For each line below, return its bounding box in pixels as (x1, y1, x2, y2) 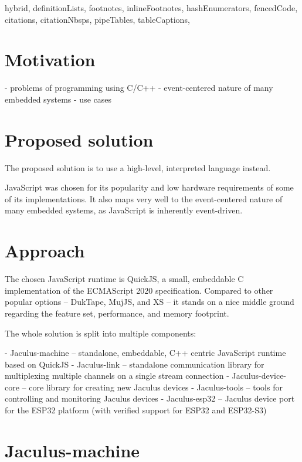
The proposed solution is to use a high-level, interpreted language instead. (5, 161, 271, 174)
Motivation (5, 47, 96, 72)
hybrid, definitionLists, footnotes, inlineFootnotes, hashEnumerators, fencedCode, (5, 2, 298, 13)
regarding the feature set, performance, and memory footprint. (5, 307, 229, 319)
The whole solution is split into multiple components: (5, 327, 196, 339)
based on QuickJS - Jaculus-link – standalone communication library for (5, 358, 264, 370)
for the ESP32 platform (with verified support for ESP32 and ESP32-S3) (5, 404, 267, 416)
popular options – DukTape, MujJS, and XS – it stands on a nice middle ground (5, 295, 294, 308)
